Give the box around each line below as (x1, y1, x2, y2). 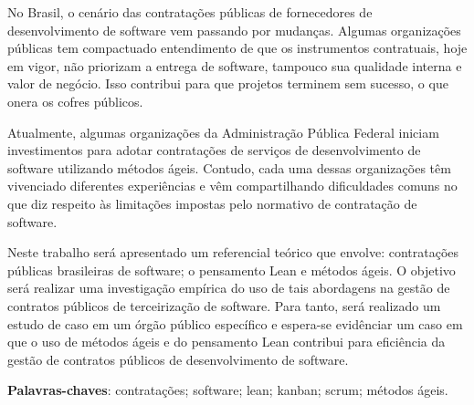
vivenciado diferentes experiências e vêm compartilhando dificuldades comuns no (7, 176, 458, 195)
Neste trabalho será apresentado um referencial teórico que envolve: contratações (7, 243, 459, 262)
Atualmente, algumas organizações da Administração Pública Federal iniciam (7, 122, 439, 141)
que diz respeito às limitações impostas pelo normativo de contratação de (7, 193, 417, 213)
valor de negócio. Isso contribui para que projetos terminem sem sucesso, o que (7, 74, 448, 93)
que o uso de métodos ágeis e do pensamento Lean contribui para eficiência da (7, 332, 446, 351)
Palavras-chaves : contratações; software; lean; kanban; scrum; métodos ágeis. (7, 380, 448, 400)
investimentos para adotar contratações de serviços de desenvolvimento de (7, 140, 421, 160)
